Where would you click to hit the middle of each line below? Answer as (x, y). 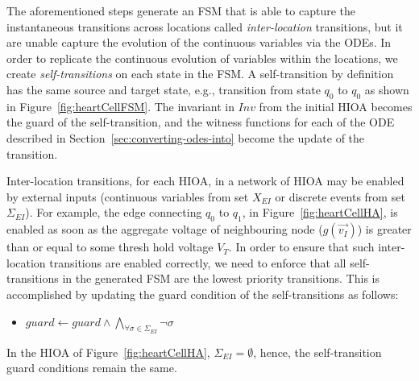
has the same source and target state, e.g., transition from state (164, 89)
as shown (387, 89)
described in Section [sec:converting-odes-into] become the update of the (186, 137)
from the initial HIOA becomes (336, 106)
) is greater (384, 229)
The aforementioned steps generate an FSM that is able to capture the (181, 10)
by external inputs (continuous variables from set (128, 196)
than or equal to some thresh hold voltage (110, 247)
